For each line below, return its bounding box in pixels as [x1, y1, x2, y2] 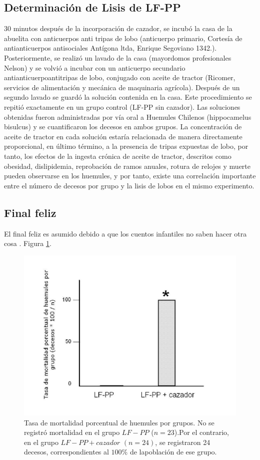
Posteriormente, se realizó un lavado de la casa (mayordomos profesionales [4, 52, 231, 63]
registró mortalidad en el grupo [24, 427, 120, 437]
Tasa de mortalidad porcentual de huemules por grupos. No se [24, 417, 214, 427]
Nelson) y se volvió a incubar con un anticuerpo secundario [4, 62, 185, 73]
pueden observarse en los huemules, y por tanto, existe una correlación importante [4, 170, 256, 181]
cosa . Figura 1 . [4, 238, 51, 249]
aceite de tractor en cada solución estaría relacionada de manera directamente [4, 131, 242, 141]
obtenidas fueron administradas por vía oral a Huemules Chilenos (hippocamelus [4, 111, 251, 122]
